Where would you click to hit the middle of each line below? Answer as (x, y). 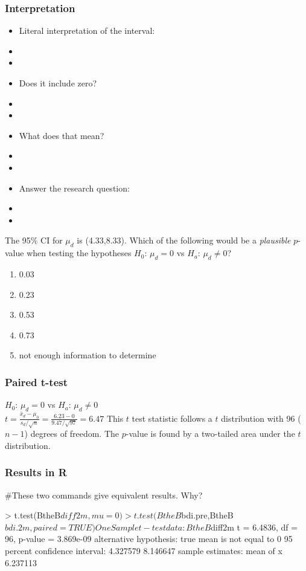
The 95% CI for (34, 240)
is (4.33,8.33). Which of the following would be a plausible (184, 240)
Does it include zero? (58, 83)
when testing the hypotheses (79, 253)
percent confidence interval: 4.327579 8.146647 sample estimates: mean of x (144, 550)
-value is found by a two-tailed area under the (210, 434)
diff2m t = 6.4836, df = (254, 527)
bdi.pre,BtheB (207, 515)
